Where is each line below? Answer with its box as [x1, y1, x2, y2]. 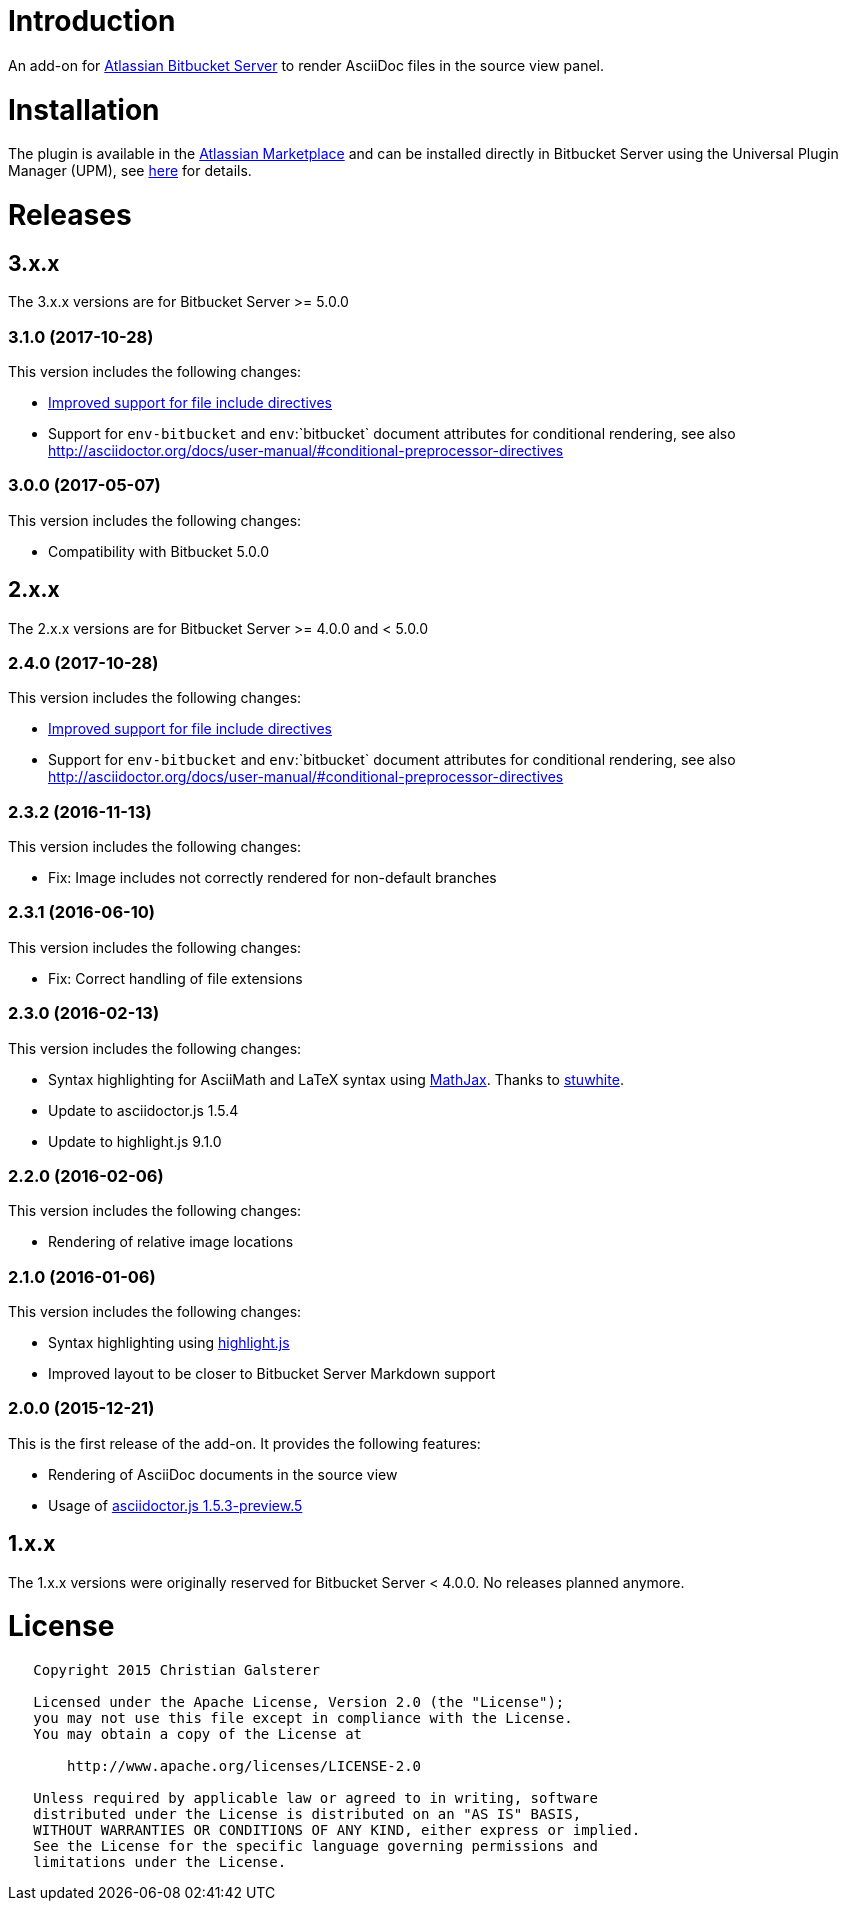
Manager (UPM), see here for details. [8, 162, 252, 180]
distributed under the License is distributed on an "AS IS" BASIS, [33, 1806, 582, 1823]
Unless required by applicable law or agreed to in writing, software [33, 1790, 599, 1807]
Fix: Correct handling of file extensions [48, 969, 303, 987]
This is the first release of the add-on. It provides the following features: [8, 1434, 481, 1452]
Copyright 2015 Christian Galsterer [33, 1662, 320, 1679]
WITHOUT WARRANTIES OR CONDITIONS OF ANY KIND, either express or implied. [33, 1822, 641, 1839]
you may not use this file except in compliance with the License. [33, 1710, 573, 1727]
